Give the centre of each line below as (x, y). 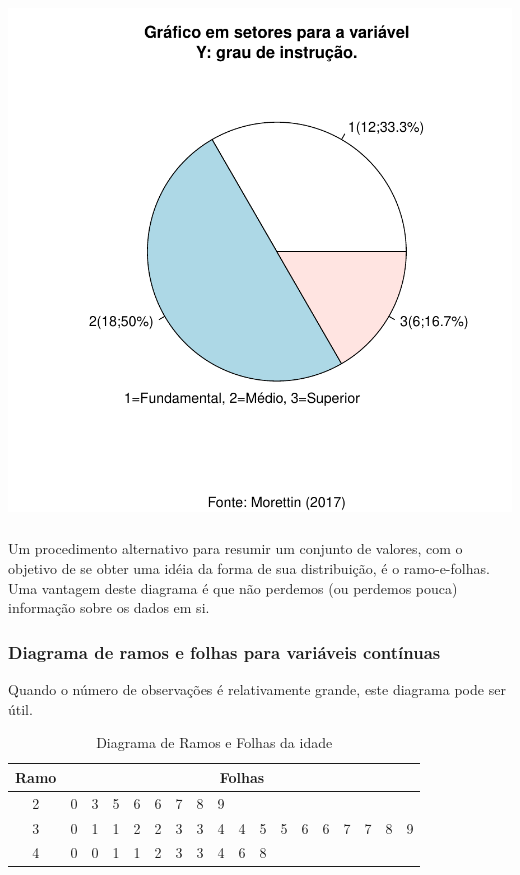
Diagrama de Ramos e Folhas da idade (214, 742)
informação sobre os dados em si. (109, 607)
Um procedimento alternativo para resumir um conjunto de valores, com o (235, 548)
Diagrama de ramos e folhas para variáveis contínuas (224, 651)
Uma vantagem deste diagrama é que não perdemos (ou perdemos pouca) (233, 587)
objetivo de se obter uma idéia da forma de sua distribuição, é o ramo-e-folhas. (249, 568)
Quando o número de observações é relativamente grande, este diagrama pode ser (257, 689)
